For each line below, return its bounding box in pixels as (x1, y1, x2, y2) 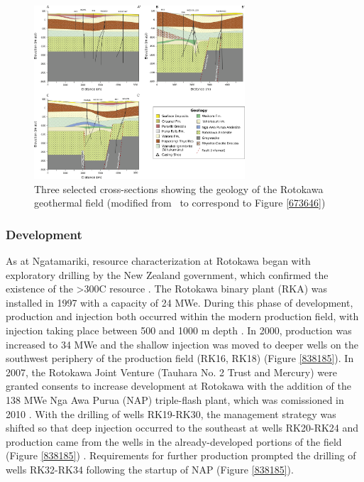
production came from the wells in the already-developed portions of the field (6, 434, 342, 449)
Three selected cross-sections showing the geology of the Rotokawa (34, 181, 324, 196)
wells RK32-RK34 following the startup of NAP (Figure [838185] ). (6, 461, 294, 476)
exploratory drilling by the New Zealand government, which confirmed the (6, 267, 329, 282)
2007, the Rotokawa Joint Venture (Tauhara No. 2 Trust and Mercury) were (6, 364, 337, 379)
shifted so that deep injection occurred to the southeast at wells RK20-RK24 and (6, 420, 359, 435)
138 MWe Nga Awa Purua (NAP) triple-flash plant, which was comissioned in (6, 392, 344, 407)
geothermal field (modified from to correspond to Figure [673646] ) (34, 195, 326, 210)
